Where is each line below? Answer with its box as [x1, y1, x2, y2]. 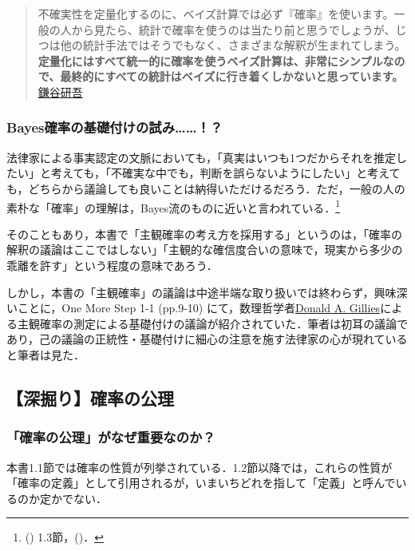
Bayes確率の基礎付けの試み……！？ [6, 117, 223, 137]
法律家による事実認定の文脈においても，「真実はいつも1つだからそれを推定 [6, 149, 396, 165]
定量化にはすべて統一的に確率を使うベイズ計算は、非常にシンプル [38, 52, 383, 69]
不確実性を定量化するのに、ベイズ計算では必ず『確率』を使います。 [38, 6, 394, 22]
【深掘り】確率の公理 [6, 385, 174, 410]
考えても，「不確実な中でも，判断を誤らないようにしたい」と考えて [50, 165, 401, 181]
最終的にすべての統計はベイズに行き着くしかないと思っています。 [60, 68, 404, 85]
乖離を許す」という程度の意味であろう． [6, 257, 218, 273]
